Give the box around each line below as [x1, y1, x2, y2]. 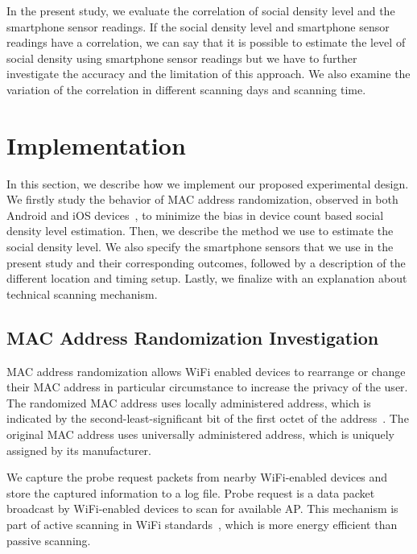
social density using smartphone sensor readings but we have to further [6, 49, 357, 66]
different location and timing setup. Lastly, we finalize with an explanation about [6, 270, 407, 287]
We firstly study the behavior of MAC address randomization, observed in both [6, 191, 398, 208]
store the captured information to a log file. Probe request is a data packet [6, 484, 375, 501]
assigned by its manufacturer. [6, 441, 151, 458]
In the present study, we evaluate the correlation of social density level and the [6, 2, 395, 19]
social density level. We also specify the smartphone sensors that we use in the [6, 238, 394, 255]
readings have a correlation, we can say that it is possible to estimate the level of [6, 34, 406, 51]
